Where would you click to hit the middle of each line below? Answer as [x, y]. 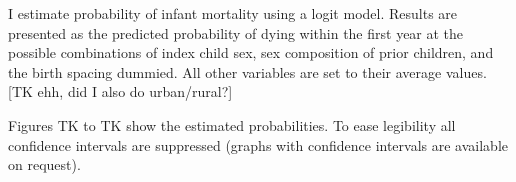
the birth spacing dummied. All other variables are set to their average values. [247, 71]
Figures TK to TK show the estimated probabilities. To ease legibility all [232, 124]
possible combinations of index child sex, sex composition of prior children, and [251, 52]
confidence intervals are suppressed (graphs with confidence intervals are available [258, 144]
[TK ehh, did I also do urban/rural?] [120, 91]
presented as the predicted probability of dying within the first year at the [236, 32]
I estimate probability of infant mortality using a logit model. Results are [233, 13]
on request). [44, 164]
